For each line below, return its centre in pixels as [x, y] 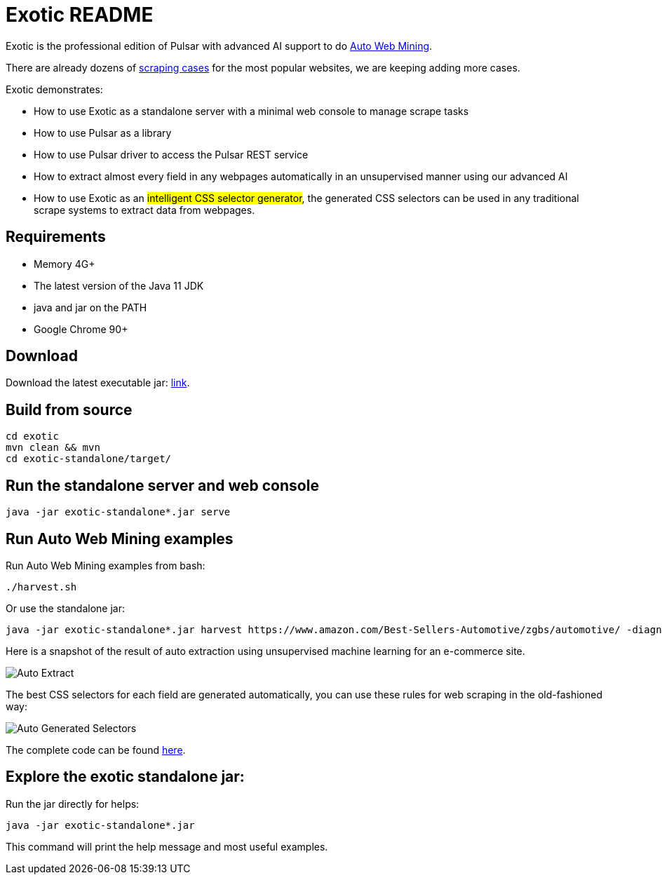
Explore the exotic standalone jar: [125, 777]
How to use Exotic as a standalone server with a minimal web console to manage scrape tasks [251, 111]
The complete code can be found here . [96, 750]
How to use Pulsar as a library [103, 133]
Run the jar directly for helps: [73, 804]
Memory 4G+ [65, 264]
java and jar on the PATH [90, 307]
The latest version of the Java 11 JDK [119, 285]
